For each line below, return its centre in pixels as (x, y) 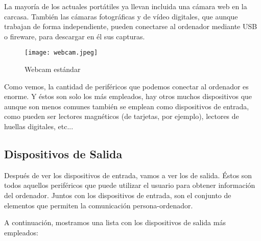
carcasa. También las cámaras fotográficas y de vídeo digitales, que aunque (121, 16)
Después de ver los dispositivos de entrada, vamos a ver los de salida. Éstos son (128, 175)
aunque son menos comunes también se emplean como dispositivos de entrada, (127, 106)
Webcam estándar (53, 69)
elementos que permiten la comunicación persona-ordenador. (99, 205)
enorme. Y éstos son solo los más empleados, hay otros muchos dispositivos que (128, 96)
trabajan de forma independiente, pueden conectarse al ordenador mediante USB (131, 26)
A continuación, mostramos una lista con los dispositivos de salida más (115, 222)
